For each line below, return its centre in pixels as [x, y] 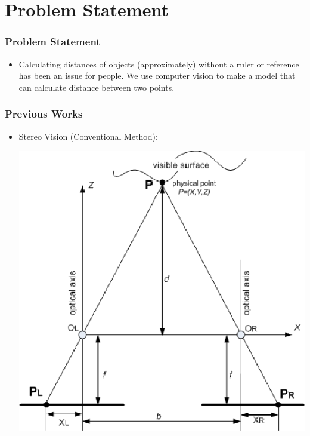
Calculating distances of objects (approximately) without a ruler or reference [159, 64]
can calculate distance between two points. [97, 87]
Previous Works [44, 114]
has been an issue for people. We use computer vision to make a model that [157, 76]
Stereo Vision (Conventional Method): [88, 136]
